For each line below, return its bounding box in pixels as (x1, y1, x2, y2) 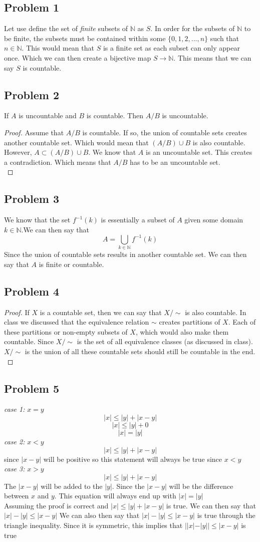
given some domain (184, 214, 243, 225)
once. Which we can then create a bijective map (4, 52, 151, 63)
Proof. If (4, 307, 30, 317)
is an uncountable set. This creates (146, 147, 252, 157)
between (4, 490, 29, 501)
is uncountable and (19, 110, 77, 121)
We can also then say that (59, 510, 140, 520)
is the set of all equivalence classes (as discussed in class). (77, 336, 253, 347)
